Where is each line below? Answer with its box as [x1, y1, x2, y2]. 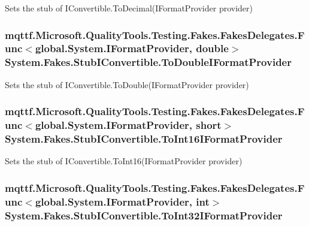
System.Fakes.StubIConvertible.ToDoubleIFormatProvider [5, 55, 292, 70]
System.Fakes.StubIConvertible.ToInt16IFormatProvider [5, 131, 283, 146]
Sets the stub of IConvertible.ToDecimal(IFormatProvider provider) [5, 2, 253, 14]
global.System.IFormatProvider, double [35, 41, 229, 56]
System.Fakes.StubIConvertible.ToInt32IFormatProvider [5, 207, 283, 222]
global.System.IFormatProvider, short [35, 117, 222, 132]
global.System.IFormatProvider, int [35, 194, 210, 209]
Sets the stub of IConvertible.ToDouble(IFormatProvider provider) [5, 78, 249, 91]
